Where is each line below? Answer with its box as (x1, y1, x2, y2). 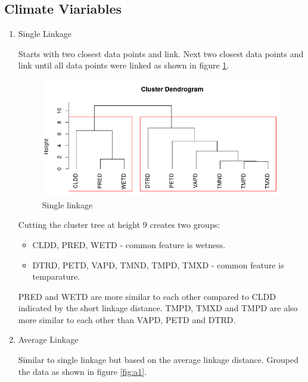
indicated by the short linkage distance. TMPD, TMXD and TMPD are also (18, 302, 298, 314)
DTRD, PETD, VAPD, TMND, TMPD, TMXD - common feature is (32, 258, 284, 271)
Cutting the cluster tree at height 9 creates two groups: (18, 218, 220, 231)
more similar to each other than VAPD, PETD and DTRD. (18, 313, 236, 325)
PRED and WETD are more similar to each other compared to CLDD (18, 290, 276, 302)
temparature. (32, 270, 80, 283)
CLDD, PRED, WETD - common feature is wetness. (32, 238, 226, 251)
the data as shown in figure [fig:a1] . (18, 365, 147, 377)
